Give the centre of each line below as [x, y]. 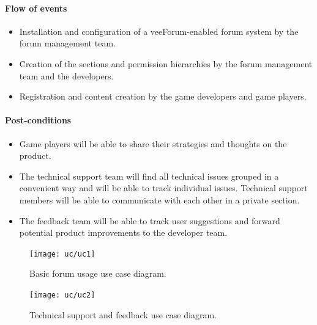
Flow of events [36, 8]
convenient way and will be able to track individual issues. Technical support [163, 188]
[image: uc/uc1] [62, 254]
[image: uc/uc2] [62, 295]
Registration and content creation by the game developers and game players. [163, 96]
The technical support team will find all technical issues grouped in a [149, 176]
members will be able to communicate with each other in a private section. [159, 199]
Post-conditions [38, 120]
